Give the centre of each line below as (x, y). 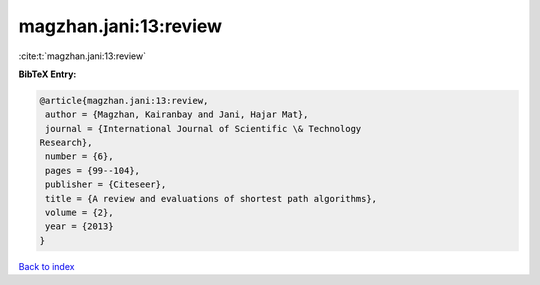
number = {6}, (79, 156)
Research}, (66, 143)
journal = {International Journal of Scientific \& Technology (203, 128)
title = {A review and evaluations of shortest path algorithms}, (211, 198)
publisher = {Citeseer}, (106, 184)
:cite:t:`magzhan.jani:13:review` (82, 56)
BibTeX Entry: (47, 74)
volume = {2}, (79, 213)
